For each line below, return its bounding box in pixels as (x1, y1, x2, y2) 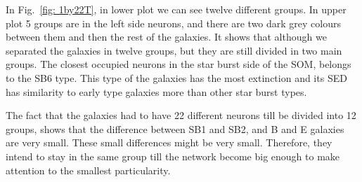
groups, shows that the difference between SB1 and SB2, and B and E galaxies (6, 121, 344, 136)
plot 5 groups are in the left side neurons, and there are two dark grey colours (6, 15, 342, 30)
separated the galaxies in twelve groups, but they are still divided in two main (6, 43, 342, 57)
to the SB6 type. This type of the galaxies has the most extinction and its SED (6, 70, 347, 85)
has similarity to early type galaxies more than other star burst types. (6, 84, 307, 99)
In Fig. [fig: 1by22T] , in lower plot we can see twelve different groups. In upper (6, 2, 347, 16)
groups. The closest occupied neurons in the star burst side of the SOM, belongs (6, 57, 351, 71)
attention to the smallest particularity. (6, 162, 171, 177)
